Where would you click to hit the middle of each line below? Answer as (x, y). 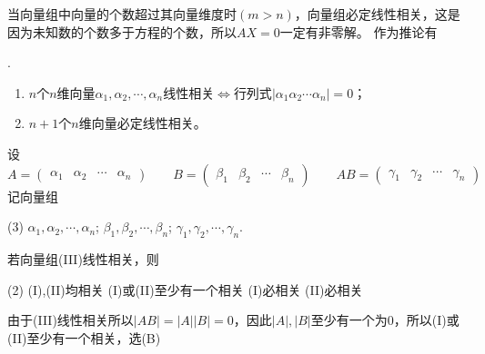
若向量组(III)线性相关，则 (83, 258)
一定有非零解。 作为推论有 (359, 31)
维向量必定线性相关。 (142, 123)
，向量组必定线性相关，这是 (377, 14)
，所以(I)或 (426, 320)
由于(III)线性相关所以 (71, 320)
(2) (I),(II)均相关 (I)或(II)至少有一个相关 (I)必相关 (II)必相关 (185, 289)
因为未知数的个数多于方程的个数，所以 (122, 31)
